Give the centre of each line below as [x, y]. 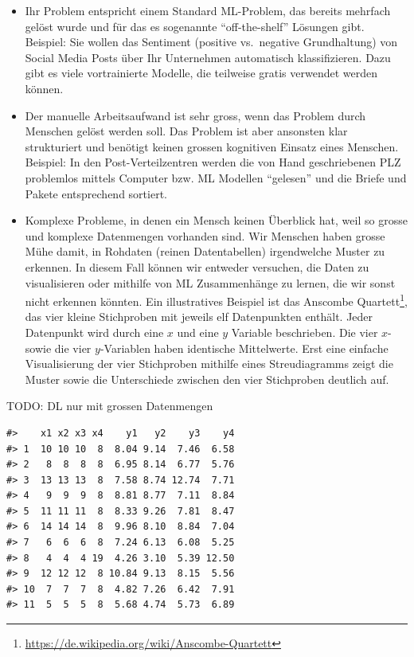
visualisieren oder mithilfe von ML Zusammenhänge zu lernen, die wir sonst [210, 282]
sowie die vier [58, 348]
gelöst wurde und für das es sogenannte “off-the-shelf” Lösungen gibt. [195, 26]
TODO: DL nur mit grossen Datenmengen [110, 406]
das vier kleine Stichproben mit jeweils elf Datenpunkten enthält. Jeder [199, 317]
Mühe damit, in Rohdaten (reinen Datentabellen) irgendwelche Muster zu [205, 251]
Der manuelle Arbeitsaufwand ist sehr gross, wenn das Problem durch [195, 115]
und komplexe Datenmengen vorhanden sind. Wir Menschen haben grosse [205, 235]
